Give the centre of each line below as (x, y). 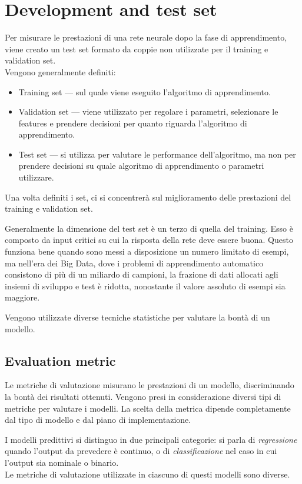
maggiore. (22, 297)
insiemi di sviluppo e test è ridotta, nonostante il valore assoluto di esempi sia (145, 286)
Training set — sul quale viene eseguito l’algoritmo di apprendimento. (145, 91)
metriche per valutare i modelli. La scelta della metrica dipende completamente (148, 408)
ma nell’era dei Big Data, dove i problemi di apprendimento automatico (134, 263)
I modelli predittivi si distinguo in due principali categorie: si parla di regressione (151, 439)
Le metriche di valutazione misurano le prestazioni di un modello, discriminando (150, 385)
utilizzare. (36, 177)
